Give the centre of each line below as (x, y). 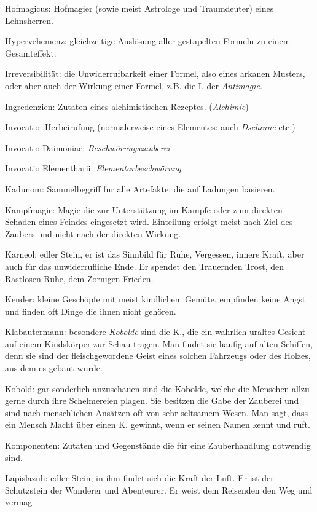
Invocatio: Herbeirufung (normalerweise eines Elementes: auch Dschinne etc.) (150, 127)
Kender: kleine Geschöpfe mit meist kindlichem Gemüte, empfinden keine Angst (155, 299)
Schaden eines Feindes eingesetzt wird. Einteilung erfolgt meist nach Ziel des (149, 222)
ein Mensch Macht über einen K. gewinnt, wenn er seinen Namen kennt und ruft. (158, 424)
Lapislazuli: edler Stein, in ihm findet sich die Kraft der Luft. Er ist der (139, 478)
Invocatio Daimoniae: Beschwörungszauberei (88, 147)
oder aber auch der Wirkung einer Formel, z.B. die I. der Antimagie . (134, 85)
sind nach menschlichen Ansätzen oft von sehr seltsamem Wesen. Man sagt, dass (157, 412)
